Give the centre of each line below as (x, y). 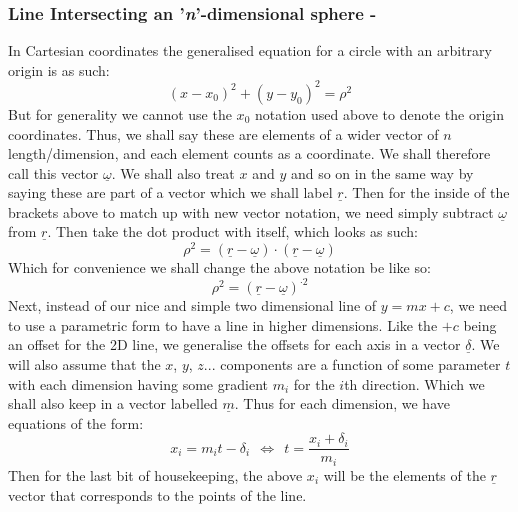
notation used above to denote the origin (379, 113)
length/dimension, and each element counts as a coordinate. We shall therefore (249, 153)
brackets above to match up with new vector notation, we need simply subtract (251, 211)
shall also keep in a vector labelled (113, 403)
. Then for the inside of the (426, 192)
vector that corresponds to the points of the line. (157, 494)
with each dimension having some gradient (138, 383)
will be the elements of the (404, 474)
